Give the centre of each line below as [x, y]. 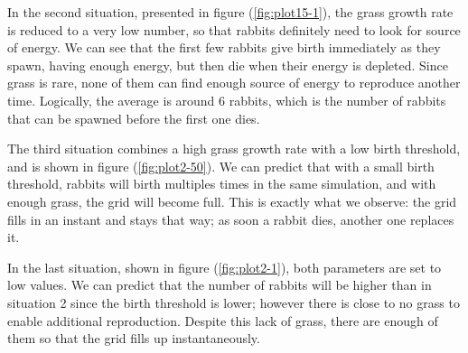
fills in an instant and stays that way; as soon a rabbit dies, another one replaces [231, 219]
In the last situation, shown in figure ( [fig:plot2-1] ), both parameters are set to [225, 267]
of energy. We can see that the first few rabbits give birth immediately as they [224, 47]
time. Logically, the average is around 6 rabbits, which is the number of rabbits [227, 100]
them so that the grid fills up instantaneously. [134, 338]
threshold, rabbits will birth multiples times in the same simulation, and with [222, 184]
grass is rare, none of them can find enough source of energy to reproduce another [234, 83]
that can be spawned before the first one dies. [134, 118]
